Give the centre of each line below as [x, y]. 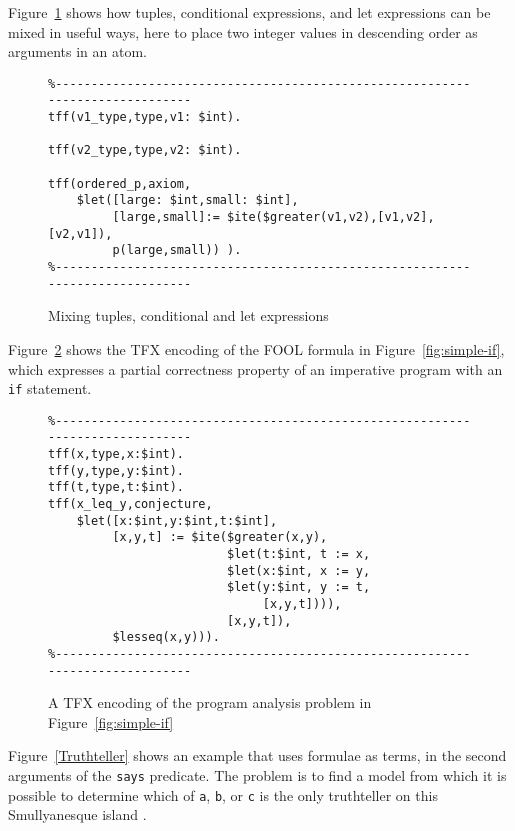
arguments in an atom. [77, 51]
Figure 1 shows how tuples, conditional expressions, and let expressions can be [249, 12]
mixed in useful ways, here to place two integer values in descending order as [243, 31]
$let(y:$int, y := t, [298, 587]
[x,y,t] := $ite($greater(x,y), [220, 537]
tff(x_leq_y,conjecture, [130, 504]
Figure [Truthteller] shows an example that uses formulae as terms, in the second [257, 755]
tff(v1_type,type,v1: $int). [145, 117]
